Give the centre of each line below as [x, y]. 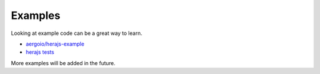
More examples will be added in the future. [63, 63]
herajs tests [40, 52]
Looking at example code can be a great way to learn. [76, 33]
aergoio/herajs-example [55, 44]
